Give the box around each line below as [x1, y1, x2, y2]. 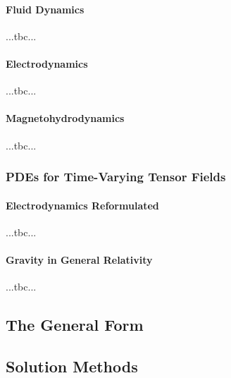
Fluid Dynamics [6, 1, 85, 16]
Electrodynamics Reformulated [6, 197, 159, 212]
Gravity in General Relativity [6, 252, 153, 267]
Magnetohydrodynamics [6, 111, 125, 126]
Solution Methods [6, 355, 138, 377]
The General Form [6, 314, 144, 336]
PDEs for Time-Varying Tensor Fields [6, 168, 226, 185]
